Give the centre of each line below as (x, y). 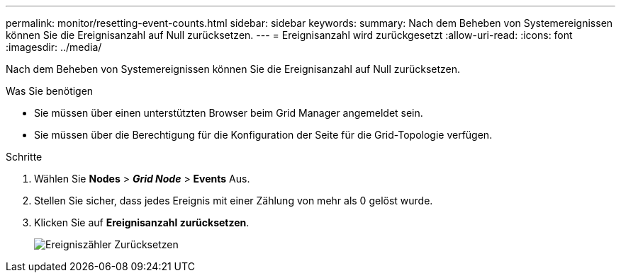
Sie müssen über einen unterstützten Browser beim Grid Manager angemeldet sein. (229, 113)
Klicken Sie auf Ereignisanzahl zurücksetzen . (142, 222)
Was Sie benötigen (50, 91)
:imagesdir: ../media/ (54, 47)
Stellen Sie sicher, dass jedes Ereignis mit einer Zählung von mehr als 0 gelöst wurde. (234, 201)
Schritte (24, 157)
